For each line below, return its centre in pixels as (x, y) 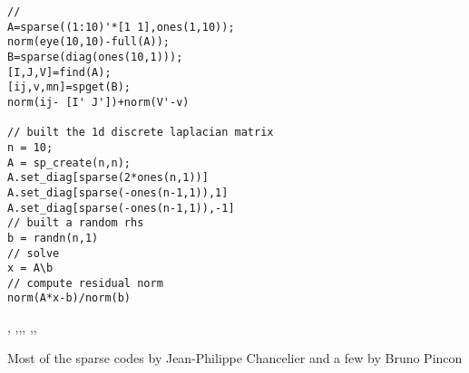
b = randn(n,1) (53, 238)
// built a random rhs (76, 223)
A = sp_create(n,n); (69, 163)
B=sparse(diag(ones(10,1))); (95, 57)
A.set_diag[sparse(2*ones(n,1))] (108, 178)
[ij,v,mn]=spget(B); (69, 87)
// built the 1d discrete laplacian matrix (141, 133)
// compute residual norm (85, 283)
